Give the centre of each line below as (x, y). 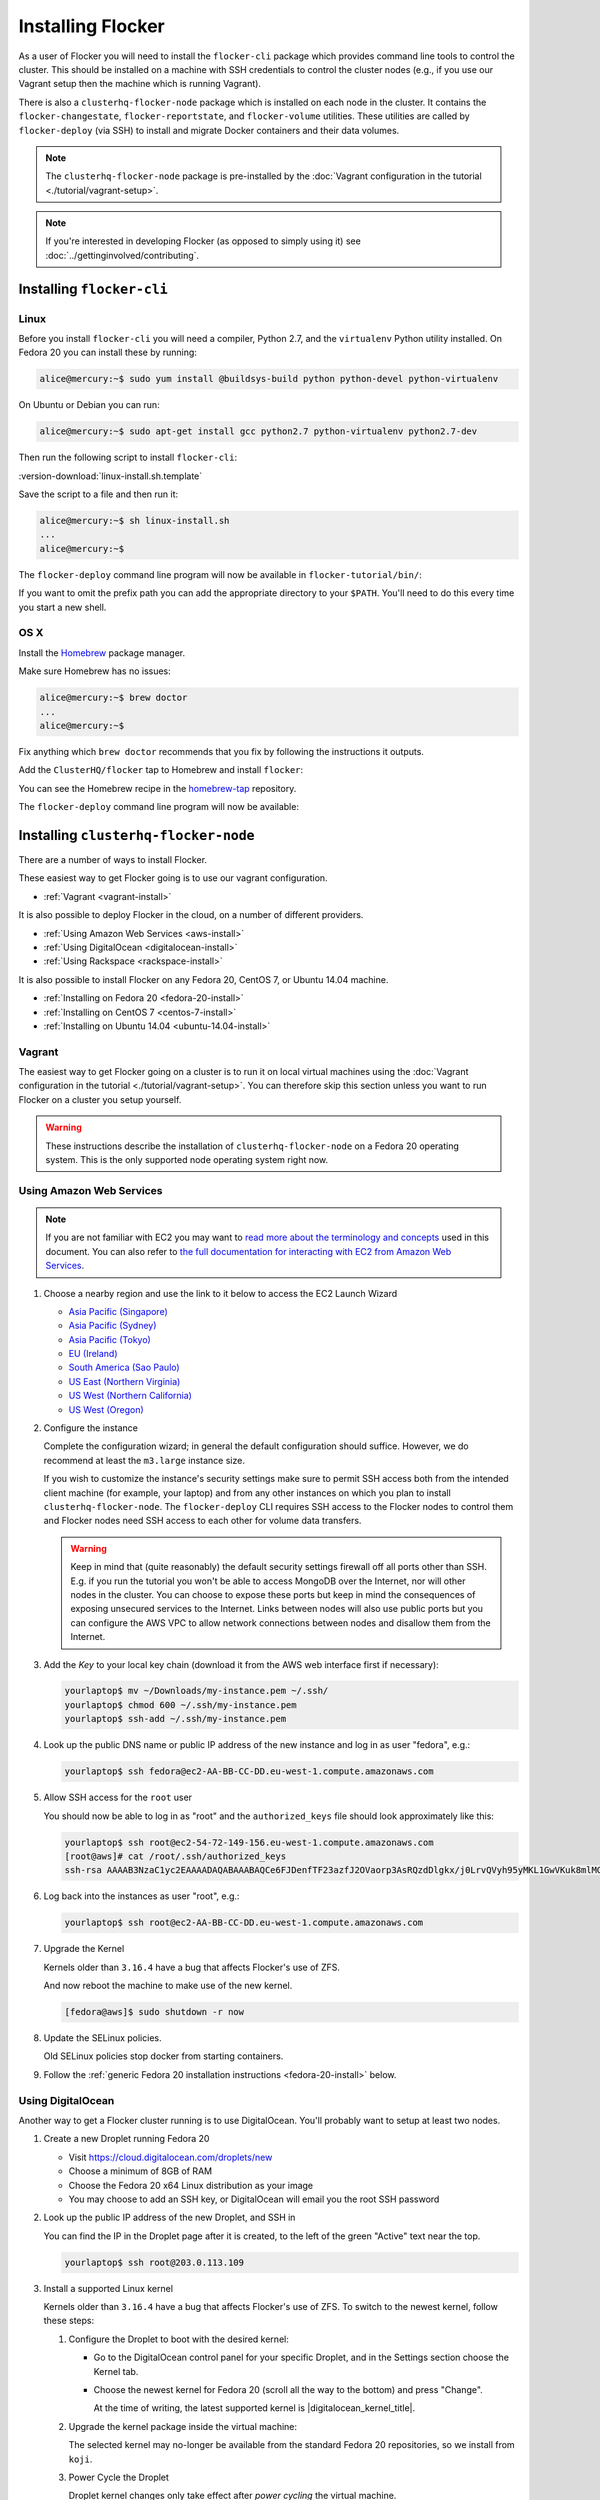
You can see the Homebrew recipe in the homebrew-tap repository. (157, 788)
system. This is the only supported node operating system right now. (187, 1159)
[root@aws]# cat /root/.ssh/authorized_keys (175, 1856)
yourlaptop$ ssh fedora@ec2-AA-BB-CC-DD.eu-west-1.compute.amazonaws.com (249, 1771)
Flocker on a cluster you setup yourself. (100, 1099)
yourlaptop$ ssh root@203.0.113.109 (154, 2262)
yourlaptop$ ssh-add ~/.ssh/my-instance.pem (175, 1719)
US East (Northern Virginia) (124, 1381)
